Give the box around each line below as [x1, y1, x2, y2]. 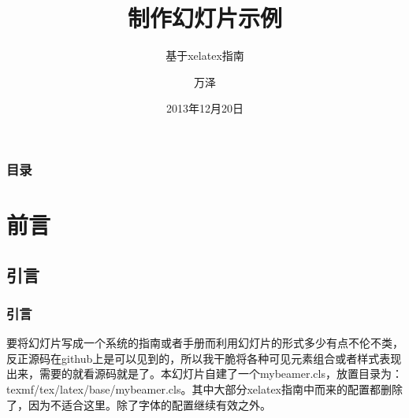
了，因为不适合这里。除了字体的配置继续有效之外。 [6, 396, 271, 412]
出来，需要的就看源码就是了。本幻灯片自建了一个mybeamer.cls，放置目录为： [6, 365, 403, 382]
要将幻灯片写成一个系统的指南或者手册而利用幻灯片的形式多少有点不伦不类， [6, 335, 403, 351]
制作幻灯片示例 [127, 2, 282, 34]
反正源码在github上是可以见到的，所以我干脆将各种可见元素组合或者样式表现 [6, 350, 402, 366]
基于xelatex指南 [165, 47, 244, 64]
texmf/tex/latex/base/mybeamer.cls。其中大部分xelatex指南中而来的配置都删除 [6, 380, 403, 397]
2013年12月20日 [166, 100, 244, 117]
